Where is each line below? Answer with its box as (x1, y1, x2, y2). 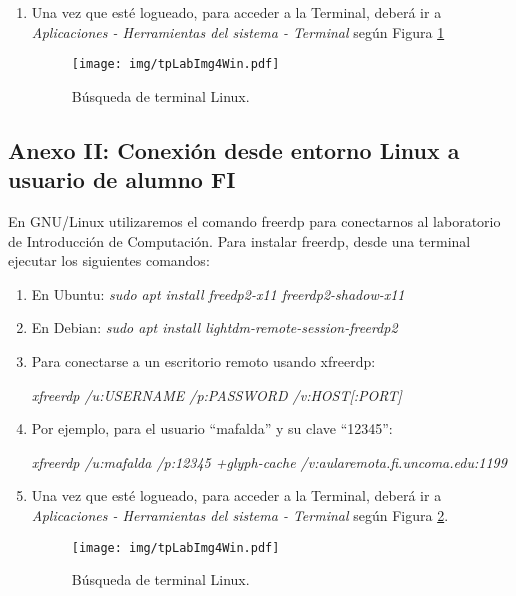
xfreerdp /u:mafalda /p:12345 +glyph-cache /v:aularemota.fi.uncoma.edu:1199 (31, 451, 507, 472)
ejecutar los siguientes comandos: (8, 250, 210, 271)
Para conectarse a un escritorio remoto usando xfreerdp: (31, 351, 376, 371)
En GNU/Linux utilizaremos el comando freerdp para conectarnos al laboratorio (8, 211, 501, 232)
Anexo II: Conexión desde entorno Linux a (8, 134, 460, 165)
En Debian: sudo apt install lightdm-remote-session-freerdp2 (31, 317, 398, 338)
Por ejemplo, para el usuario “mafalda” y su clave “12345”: (31, 418, 393, 439)
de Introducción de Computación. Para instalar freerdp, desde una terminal (8, 230, 471, 251)
